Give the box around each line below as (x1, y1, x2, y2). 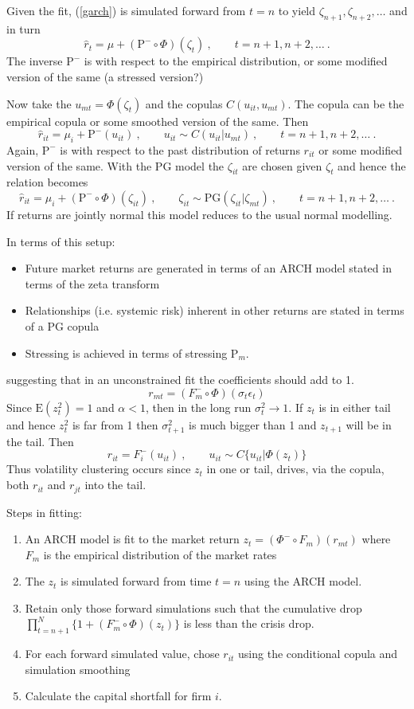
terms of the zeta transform (25, 275, 160, 292)
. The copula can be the (287, 95, 404, 112)
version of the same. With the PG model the (6, 157, 225, 174)
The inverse (6, 53, 63, 69)
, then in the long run (145, 398, 252, 415)
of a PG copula (25, 317, 100, 334)
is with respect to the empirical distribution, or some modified (84, 53, 388, 69)
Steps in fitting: (6, 503, 82, 520)
